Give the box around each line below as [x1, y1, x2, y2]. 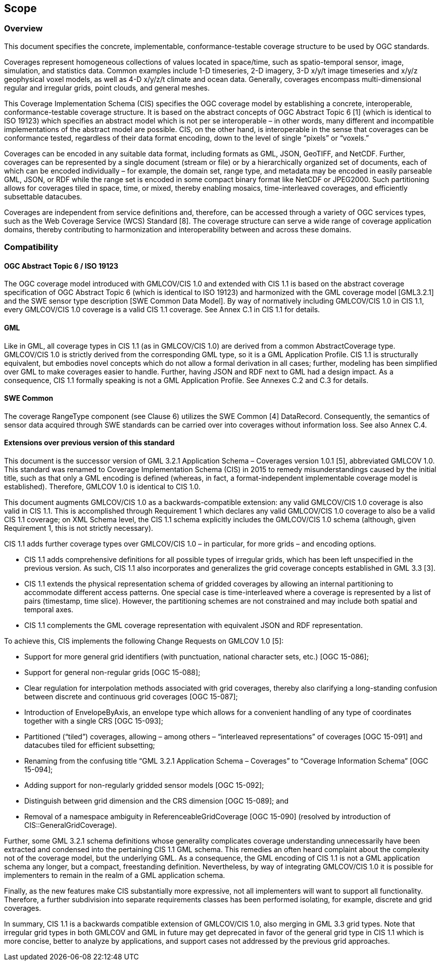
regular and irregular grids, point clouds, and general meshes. [4, 83, 210, 92]
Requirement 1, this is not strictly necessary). [4, 524, 154, 533]
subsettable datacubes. [4, 192, 82, 201]
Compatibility [4, 242, 59, 253]
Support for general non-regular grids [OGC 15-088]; [24, 668, 201, 677]
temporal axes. [24, 605, 74, 614]
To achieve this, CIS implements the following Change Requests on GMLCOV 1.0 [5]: [4, 637, 284, 646]
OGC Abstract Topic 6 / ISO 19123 [4, 261, 118, 270]
